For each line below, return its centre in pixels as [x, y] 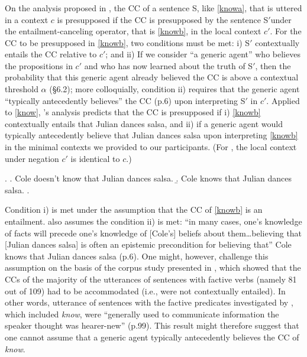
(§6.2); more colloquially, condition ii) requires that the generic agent [174, 89]
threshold [22, 89]
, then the [273, 65]
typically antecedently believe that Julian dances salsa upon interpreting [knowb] [151, 135]
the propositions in [39, 65]
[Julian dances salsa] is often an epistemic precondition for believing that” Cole [148, 244]
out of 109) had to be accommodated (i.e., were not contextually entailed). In [145, 291]
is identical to [95, 158]
